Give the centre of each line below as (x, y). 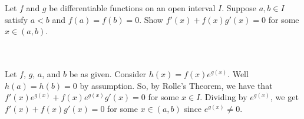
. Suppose (239, 8)
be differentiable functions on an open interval (132, 8)
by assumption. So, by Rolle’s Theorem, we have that (176, 85)
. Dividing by (224, 97)
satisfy (16, 19)
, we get (285, 97)
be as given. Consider (108, 73)
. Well (238, 73)
